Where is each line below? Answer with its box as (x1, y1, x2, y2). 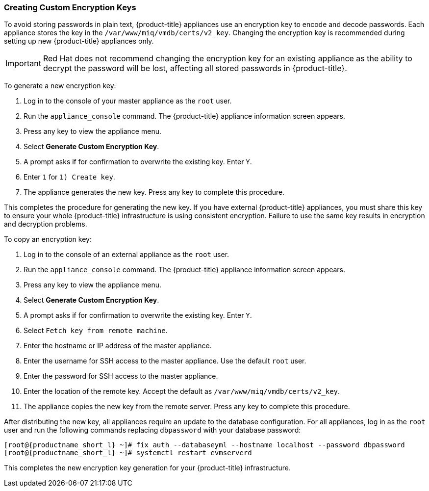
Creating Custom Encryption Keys (4, 2, 136, 12)
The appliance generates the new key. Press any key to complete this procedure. (24, 188, 285, 197)
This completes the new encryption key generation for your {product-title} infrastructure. (4, 464, 291, 472)
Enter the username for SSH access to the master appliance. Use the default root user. (24, 357, 306, 365)
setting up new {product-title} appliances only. (4, 37, 154, 46)
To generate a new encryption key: (4, 81, 116, 90)
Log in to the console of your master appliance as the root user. (24, 97, 232, 105)
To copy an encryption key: (4, 235, 92, 244)
